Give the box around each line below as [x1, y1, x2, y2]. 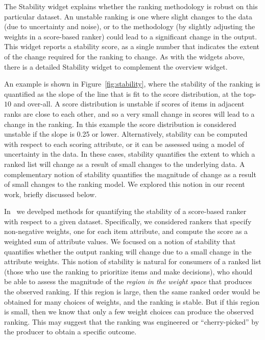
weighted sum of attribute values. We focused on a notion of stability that [4, 236, 236, 247]
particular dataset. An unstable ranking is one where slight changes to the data [4, 11, 252, 22]
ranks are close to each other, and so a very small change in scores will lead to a [4, 108, 255, 119]
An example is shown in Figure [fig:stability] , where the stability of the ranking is [4, 78, 260, 89]
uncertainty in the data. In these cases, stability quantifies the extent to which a [4, 148, 255, 159]
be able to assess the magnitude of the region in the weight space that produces [4, 276, 252, 287]
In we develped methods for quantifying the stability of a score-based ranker [4, 206, 247, 217]
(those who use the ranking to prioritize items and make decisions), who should [4, 266, 253, 277]
